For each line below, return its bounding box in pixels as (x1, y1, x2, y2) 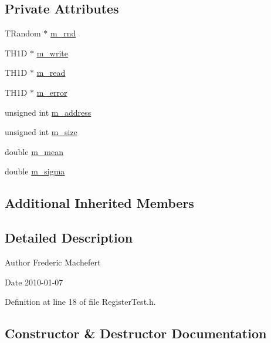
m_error (36, 86, 67, 98)
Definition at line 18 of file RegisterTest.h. (5, 295, 156, 308)
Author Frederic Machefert (5, 255, 101, 268)
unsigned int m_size (5, 126, 77, 138)
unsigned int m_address (5, 106, 92, 118)
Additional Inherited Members (5, 194, 194, 212)
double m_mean (5, 145, 63, 157)
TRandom (5, 27, 41, 39)
